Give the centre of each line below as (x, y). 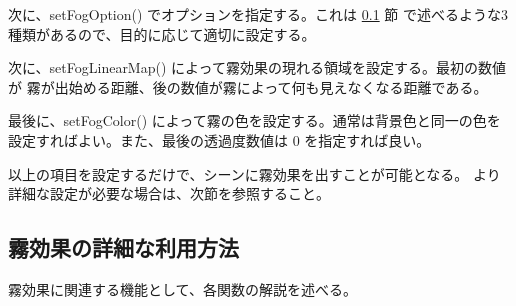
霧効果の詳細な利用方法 (123, 247)
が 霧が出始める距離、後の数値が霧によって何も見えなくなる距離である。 (248, 86)
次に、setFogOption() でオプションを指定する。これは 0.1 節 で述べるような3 (258, 14)
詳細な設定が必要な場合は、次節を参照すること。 (169, 193)
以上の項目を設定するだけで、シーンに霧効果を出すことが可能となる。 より (254, 173)
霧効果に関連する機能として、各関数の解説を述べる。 (182, 288)
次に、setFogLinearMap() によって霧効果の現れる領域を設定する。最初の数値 (257, 67)
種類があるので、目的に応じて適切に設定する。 (162, 33)
